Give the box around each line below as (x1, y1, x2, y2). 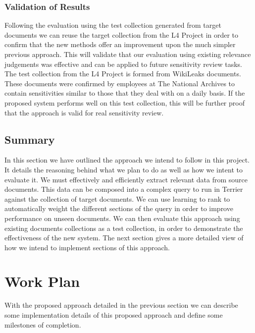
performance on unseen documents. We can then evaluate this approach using (4, 213, 240, 223)
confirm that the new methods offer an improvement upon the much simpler (4, 39, 236, 50)
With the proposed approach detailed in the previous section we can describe (4, 300, 238, 310)
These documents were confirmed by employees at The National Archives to (4, 78, 235, 88)
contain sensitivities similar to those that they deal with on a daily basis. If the (4, 88, 245, 98)
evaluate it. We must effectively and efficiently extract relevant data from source (4, 174, 248, 184)
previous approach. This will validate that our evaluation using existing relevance (4, 49, 251, 59)
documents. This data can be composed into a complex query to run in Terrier (4, 184, 243, 194)
